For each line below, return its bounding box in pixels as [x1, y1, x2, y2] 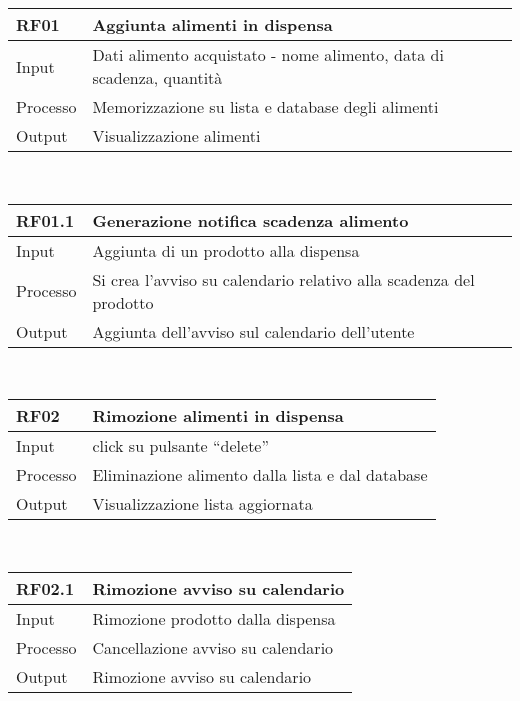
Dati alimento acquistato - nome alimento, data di [92, 43, 444, 66]
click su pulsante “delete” [92, 434, 270, 458]
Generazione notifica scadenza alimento [92, 208, 409, 232]
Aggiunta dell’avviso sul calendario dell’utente [92, 319, 415, 343]
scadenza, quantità [92, 66, 223, 89]
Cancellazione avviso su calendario [92, 635, 334, 659]
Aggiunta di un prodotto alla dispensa [92, 238, 360, 262]
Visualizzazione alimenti [92, 124, 261, 147]
